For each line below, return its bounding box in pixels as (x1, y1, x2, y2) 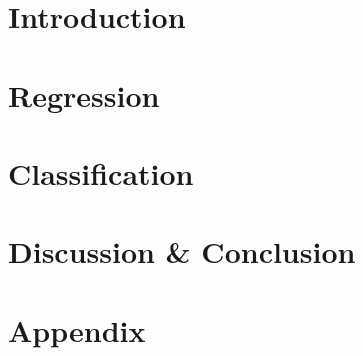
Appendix (8, 309, 146, 350)
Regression (8, 74, 160, 115)
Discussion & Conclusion (8, 231, 356, 272)
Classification (8, 152, 194, 193)
